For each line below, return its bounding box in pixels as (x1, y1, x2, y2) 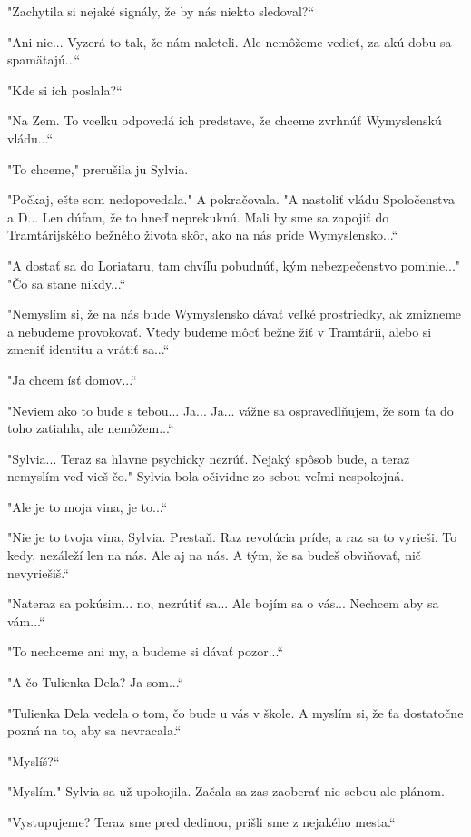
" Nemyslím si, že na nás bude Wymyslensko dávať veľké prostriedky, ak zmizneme (7, 304, 462, 323)
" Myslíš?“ (7, 751, 60, 770)
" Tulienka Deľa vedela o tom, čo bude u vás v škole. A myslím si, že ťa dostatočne (7, 703, 464, 722)
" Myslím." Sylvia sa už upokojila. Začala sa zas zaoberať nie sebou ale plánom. (7, 782, 445, 801)
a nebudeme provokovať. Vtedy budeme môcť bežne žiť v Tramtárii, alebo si (7, 321, 432, 340)
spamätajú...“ (7, 50, 81, 69)
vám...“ (7, 611, 45, 630)
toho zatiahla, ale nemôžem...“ (7, 418, 174, 438)
